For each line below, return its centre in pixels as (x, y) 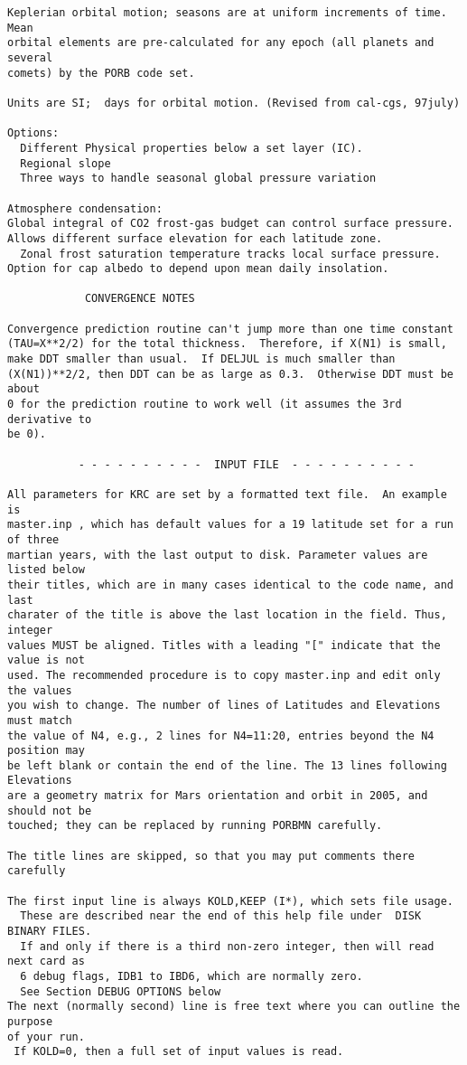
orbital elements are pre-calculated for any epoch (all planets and (221, 43)
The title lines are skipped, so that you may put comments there (211, 856)
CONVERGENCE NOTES (140, 299)
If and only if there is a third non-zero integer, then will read (227, 946)
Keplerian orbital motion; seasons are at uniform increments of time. (227, 13)
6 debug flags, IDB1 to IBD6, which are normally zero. (191, 976)
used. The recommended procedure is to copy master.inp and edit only (224, 675)
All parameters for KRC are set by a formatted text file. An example (227, 495)
